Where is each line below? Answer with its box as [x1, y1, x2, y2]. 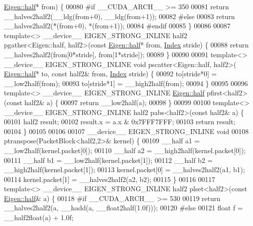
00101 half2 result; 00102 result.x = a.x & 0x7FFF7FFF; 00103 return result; [4, 116, 235, 127]
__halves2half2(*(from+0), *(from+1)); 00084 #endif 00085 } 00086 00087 [4, 21, 231, 31]
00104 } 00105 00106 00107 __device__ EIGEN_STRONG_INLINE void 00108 [4, 126, 249, 136]
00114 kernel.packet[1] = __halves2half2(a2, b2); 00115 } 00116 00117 [4, 174, 215, 184]
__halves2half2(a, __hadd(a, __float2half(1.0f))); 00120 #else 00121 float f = [4, 203, 243, 213]
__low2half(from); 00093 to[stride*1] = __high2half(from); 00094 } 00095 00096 [4, 78, 248, 88]
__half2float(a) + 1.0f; [4, 212, 74, 223]
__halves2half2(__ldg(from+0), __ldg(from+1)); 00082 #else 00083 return [4, 11, 235, 21]
